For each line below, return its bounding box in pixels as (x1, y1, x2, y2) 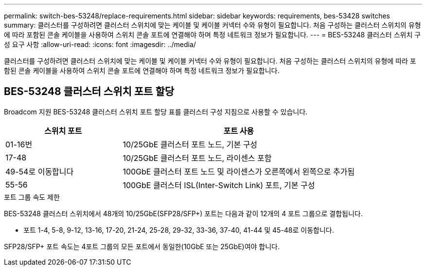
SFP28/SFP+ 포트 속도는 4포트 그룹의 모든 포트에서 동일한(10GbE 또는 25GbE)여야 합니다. (4, 242, 280, 251)
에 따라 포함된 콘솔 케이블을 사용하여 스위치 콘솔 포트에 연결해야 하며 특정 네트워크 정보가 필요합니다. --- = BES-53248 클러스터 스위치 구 (4, 31, 421, 39)
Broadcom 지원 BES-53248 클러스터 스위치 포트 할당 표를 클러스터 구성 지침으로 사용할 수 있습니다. (4, 107, 308, 116)
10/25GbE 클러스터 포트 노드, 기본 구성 (123, 139, 258, 149)
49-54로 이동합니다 (5, 166, 74, 176)
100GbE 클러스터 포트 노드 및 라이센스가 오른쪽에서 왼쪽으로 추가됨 (123, 166, 355, 176)
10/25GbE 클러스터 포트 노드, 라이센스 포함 (123, 153, 272, 163)
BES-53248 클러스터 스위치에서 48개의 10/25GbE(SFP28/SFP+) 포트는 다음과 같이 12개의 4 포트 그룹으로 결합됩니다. (4, 209, 363, 218)
